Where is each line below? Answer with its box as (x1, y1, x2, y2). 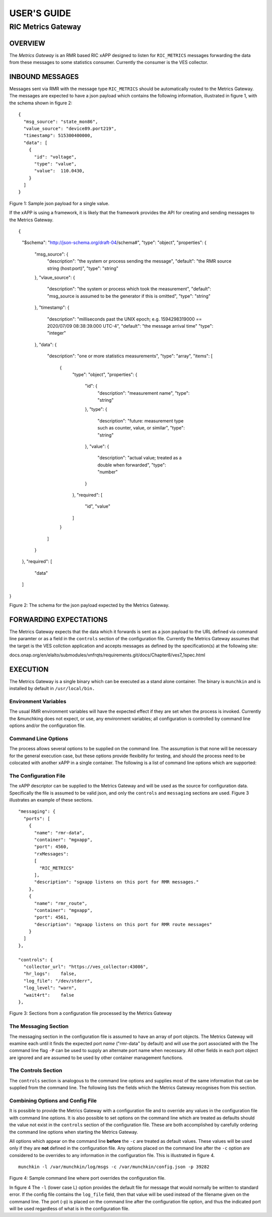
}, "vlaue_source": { (34, 275, 75, 280)
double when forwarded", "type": (97, 462, 166, 468)
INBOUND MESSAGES (9, 72, 79, 81)
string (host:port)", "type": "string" (47, 265, 118, 271)
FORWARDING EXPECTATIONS (9, 615, 108, 624)
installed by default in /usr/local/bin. (9, 686, 95, 692)
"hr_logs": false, (23, 971, 77, 977)
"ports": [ (23, 816, 50, 821)
